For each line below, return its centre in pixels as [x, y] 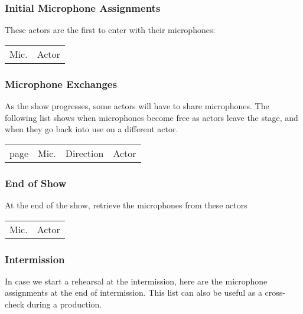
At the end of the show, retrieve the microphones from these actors [126, 205]
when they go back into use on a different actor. [92, 129]
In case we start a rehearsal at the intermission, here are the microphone [136, 281]
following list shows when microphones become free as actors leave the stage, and [151, 117]
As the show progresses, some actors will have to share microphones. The [137, 106]
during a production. [64, 304]
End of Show [36, 183]
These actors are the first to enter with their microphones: [110, 30]
